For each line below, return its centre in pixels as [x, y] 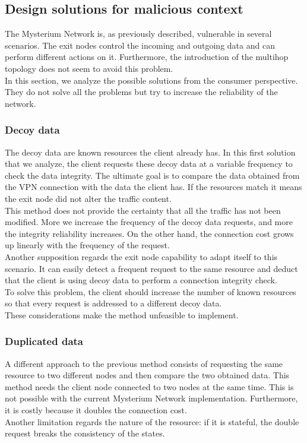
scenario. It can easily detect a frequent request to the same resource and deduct [151, 268]
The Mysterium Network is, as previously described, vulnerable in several [138, 34]
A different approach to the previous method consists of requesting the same [144, 363]
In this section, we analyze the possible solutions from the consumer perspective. [151, 80]
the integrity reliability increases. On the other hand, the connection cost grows [149, 233]
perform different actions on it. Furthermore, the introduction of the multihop [147, 57]
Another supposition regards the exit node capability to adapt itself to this [141, 256]
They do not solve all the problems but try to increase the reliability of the [141, 92]
